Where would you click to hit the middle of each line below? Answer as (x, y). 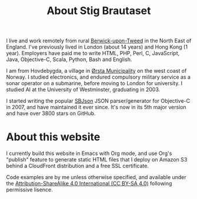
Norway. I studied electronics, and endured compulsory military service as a (98, 77)
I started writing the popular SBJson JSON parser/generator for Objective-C (98, 101)
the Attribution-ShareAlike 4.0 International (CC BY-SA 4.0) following (89, 184)
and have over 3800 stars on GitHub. (51, 113)
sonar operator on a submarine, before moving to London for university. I (94, 83)
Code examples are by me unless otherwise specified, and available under (96, 177)
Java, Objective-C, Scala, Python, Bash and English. (69, 59)
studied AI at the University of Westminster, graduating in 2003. (83, 90)
